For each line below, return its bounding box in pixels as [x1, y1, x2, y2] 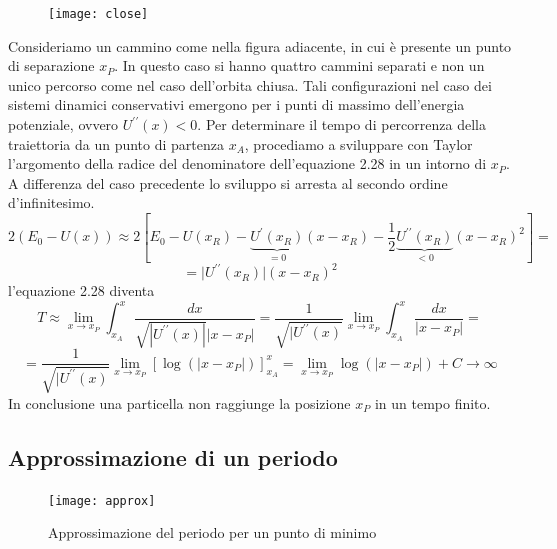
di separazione [8, 55, 95, 76]
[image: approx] [48, 493, 156, 508]
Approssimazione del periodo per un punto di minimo [48, 522, 377, 543]
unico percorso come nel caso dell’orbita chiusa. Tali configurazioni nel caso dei [8, 74, 492, 95]
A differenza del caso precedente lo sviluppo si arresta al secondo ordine [8, 172, 448, 193]
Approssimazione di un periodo [8, 441, 338, 472]
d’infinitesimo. [8, 192, 95, 213]
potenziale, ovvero [8, 114, 119, 135]
